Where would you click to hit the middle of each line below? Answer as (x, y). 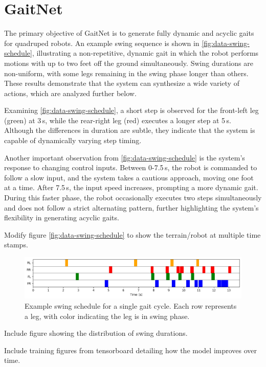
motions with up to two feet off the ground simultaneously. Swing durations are (129, 63)
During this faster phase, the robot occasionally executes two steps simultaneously (133, 198)
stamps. (16, 245)
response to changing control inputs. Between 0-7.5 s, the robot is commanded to (131, 167)
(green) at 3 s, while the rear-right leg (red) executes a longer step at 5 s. (118, 120)
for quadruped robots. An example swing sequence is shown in (102, 43)
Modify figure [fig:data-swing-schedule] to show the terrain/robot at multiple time (132, 234)
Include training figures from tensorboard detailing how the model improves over (131, 350)
